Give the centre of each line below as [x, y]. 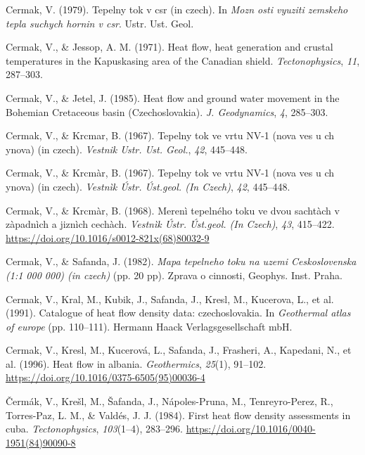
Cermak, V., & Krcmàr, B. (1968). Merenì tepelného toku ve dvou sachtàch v [173, 210]
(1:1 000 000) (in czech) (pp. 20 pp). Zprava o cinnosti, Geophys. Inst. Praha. [174, 275]
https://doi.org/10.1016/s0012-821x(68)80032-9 [108, 237]
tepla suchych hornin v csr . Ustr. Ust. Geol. [100, 23]
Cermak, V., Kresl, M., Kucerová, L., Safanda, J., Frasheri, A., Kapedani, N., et [179, 350]
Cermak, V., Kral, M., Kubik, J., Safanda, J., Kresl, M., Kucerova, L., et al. [170, 299]
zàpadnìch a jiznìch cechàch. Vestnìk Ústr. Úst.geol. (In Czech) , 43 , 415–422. [170, 224]
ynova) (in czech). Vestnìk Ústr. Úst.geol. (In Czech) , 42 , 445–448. [148, 186]
